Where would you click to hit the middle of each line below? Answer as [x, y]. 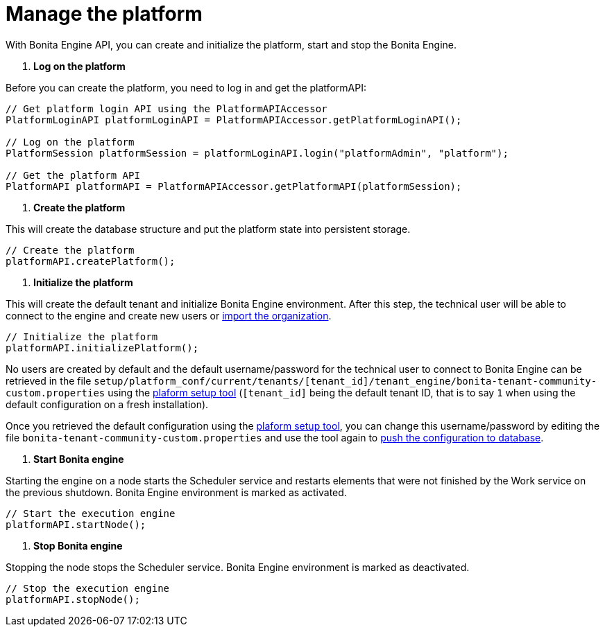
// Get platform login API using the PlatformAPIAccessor [167, 108]
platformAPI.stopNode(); [73, 599]
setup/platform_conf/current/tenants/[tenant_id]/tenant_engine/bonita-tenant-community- [346, 381]
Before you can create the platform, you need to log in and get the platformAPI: [186, 87]
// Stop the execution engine [88, 588]
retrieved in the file [49, 380]
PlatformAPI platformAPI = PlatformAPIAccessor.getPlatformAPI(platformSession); [234, 186]
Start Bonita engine [79, 459]
